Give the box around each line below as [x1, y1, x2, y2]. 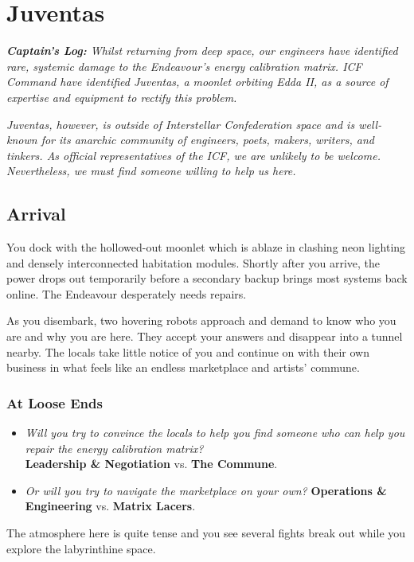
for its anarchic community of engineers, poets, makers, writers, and [41, 131, 374, 148]
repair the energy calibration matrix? [25, 439, 204, 456]
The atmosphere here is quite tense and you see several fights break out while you [6, 525, 406, 541]
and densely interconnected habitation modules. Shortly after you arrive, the [6, 254, 381, 271]
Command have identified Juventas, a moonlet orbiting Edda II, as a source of [6, 73, 389, 90]
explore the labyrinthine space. [6, 540, 156, 556]
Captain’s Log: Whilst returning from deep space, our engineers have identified [6, 42, 398, 59]
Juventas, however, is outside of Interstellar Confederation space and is [6, 115, 355, 132]
